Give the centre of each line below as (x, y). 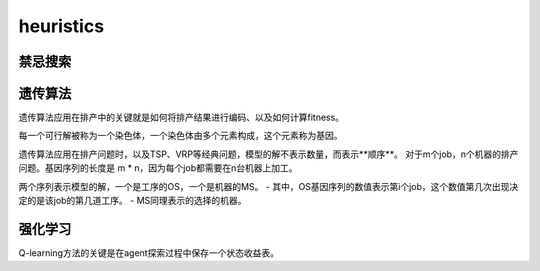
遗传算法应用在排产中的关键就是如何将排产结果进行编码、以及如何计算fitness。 (181, 117)
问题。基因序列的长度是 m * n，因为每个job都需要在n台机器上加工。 (158, 168)
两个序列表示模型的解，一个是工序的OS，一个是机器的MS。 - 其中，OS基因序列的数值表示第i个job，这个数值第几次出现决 (268, 186)
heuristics (61, 26)
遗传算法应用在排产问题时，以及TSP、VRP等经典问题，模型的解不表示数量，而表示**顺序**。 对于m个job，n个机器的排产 (268, 154)
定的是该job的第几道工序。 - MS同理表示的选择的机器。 (132, 201)
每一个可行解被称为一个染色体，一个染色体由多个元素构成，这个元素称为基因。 (180, 136)
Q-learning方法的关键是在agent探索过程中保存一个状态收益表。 (149, 252)
